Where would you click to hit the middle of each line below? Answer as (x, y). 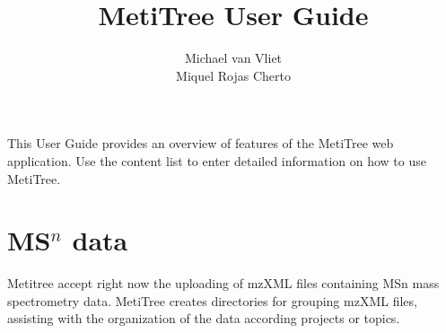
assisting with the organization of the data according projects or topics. (204, 318)
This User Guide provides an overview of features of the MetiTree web (201, 143)
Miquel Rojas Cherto (233, 75)
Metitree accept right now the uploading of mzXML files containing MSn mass (223, 283)
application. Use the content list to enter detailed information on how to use (217, 160)
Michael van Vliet (233, 58)
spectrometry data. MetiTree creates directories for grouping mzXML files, (212, 300)
